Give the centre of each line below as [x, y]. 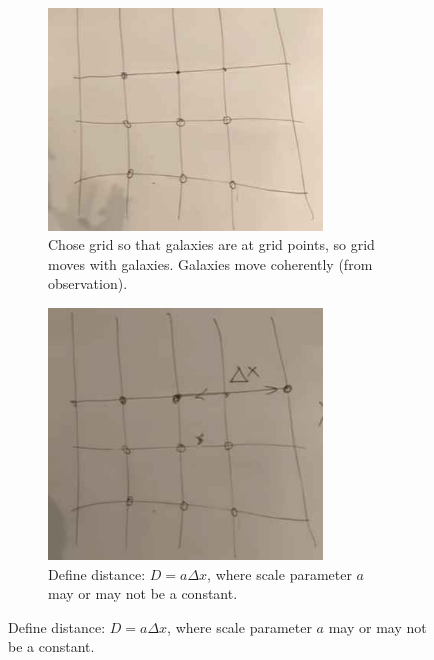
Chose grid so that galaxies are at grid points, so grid [211, 244]
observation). [88, 283]
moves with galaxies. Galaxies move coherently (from [210, 263]
